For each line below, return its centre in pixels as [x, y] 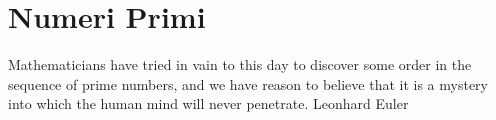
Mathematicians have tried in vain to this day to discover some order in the [240, 64]
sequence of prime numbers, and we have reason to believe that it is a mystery [248, 83]
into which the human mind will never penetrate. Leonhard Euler [208, 103]
